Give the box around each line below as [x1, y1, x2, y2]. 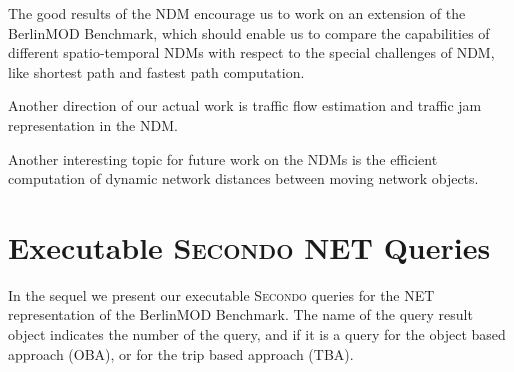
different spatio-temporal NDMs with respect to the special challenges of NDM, [8, 42, 495, 63]
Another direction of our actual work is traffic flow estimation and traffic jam [8, 95, 482, 116]
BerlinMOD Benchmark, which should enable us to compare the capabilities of [8, 22, 490, 43]
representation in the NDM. [8, 114, 178, 135]
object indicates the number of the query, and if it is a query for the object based [8, 324, 506, 345]
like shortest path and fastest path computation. [8, 61, 305, 82]
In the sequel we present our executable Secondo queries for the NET [8, 284, 435, 305]
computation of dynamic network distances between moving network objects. [8, 168, 479, 189]
